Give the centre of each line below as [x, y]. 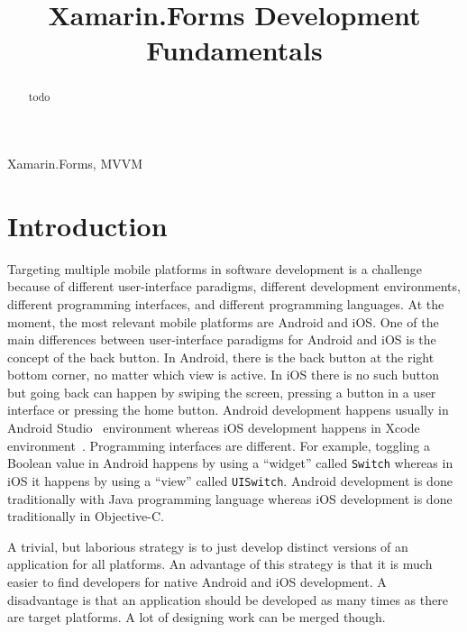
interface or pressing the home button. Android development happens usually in [228, 410]
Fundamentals [234, 50]
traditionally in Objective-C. [86, 516]
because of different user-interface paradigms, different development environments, [234, 286]
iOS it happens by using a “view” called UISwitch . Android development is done [230, 480]
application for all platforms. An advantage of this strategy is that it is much [220, 564]
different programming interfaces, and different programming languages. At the [226, 303]
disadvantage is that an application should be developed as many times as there [228, 599]
